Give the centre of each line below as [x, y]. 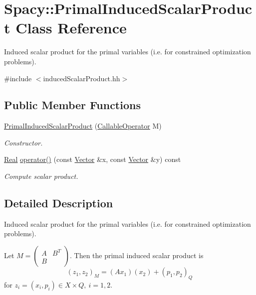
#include [18, 78]
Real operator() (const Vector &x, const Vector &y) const [93, 159]
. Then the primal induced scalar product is [136, 255]
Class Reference [71, 28]
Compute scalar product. [41, 176]
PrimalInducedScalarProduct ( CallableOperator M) [83, 126]
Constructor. [23, 142]
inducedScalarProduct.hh [82, 78]
